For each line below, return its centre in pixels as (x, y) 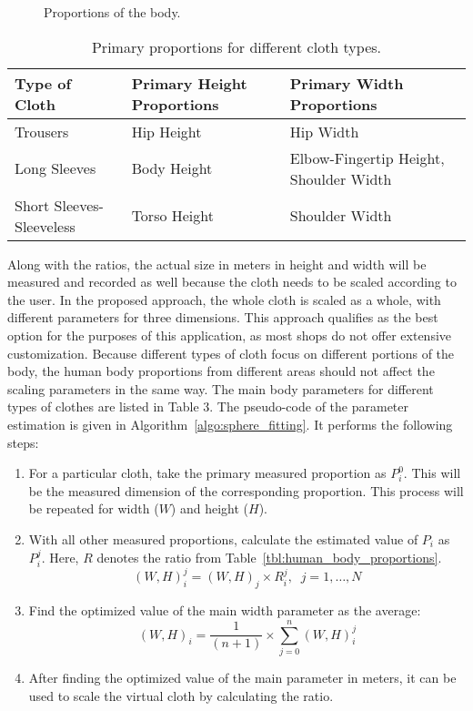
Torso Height (172, 216)
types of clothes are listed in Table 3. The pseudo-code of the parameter (208, 406)
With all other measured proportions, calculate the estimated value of (223, 538)
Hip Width (324, 131)
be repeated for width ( (94, 508)
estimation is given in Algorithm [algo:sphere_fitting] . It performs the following (230, 424)
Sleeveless (45, 226)
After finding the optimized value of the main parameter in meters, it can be (242, 677)
